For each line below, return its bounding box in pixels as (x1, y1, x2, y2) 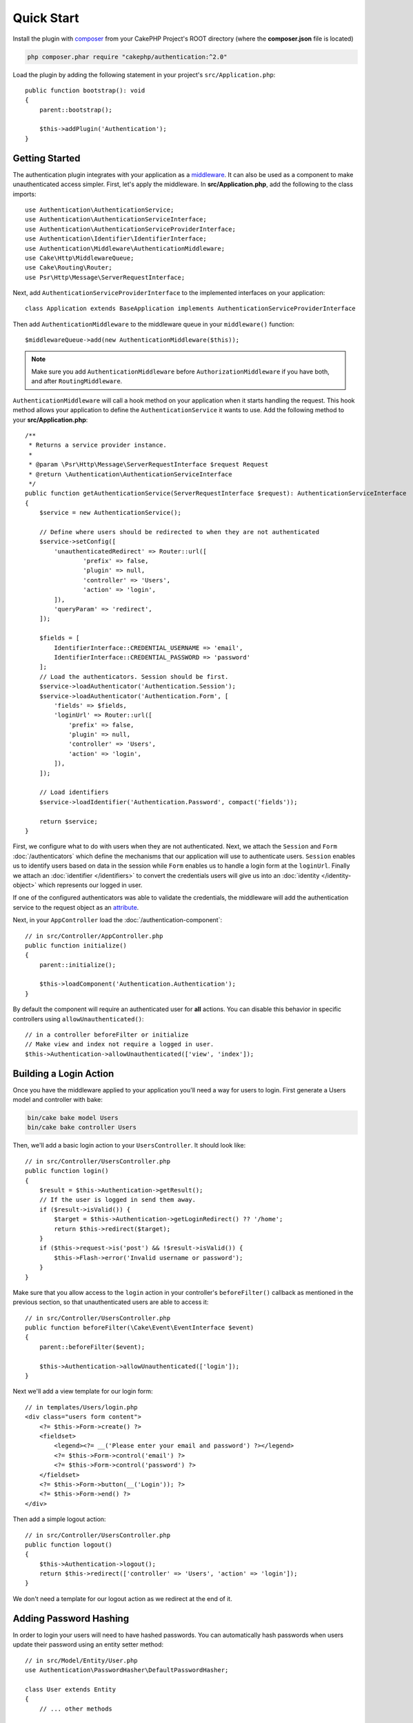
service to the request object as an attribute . (12, 903, 139, 911)
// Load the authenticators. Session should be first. (39, 673, 229, 680)
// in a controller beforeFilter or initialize (25, 1031, 189, 1039)
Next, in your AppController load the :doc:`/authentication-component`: (12, 916, 223, 924)
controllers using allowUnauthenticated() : (12, 1015, 144, 1023)
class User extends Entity (25, 1685, 117, 1693)
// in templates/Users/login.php (25, 1403, 138, 1411)
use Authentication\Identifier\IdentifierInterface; (25, 235, 207, 243)
